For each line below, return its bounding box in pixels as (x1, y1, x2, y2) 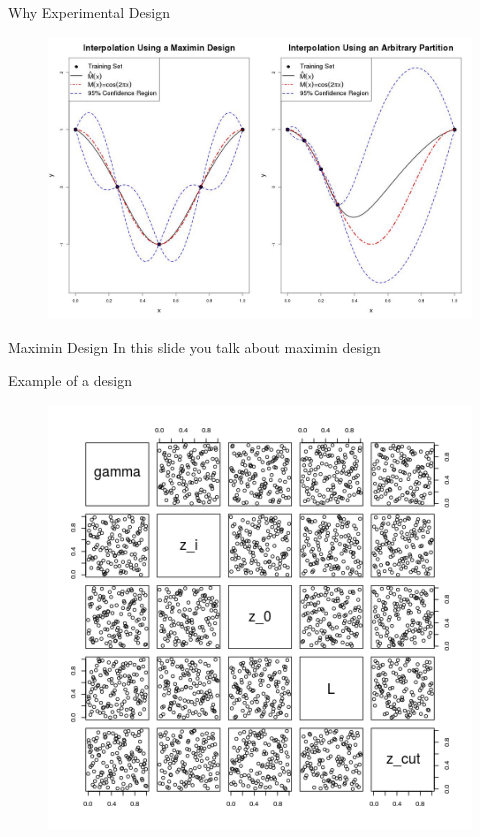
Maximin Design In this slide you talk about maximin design (8, 336, 381, 357)
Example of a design (8, 370, 132, 391)
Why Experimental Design (8, 2, 170, 22)
